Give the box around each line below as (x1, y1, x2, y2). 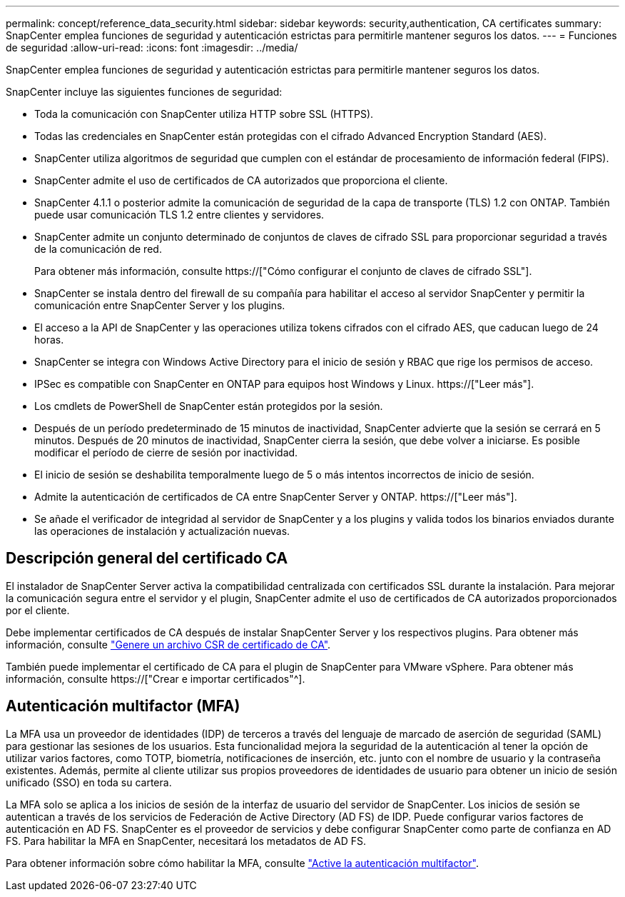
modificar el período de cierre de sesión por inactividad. (34, 446, 298, 458)
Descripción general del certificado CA (6, 549, 288, 568)
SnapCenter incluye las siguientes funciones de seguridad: (6, 86, 283, 98)
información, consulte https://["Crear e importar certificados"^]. (6, 672, 305, 685)
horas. (34, 334, 64, 346)
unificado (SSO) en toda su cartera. (6, 776, 172, 788)
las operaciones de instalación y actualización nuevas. (34, 525, 290, 537)
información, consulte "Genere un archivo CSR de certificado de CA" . (6, 638, 331, 651)
